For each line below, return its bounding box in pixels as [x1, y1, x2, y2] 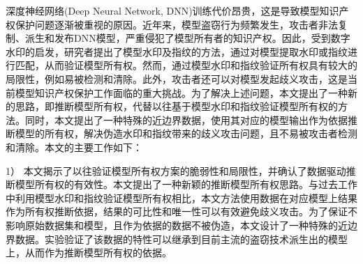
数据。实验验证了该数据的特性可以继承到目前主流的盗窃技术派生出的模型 [15, 231, 348, 246]
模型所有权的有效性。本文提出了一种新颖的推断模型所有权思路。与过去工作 [15, 177, 357, 192]
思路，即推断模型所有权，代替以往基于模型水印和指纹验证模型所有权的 [15, 99, 338, 114]
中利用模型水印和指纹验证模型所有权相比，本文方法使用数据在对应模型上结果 [6, 190, 357, 205]
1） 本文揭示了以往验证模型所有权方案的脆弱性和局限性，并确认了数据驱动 [6, 163, 346, 178]
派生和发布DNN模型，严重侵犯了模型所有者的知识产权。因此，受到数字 [24, 31, 350, 45]
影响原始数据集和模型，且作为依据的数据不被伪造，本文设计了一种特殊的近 [6, 217, 348, 232]
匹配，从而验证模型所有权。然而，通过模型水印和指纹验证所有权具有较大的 [15, 58, 357, 72]
